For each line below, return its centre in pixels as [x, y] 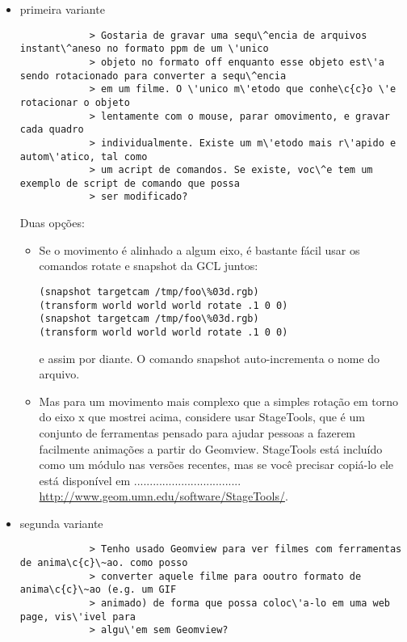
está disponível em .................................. [140, 480]
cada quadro [52, 130]
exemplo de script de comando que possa [130, 183]
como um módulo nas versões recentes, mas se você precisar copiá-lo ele [216, 465]
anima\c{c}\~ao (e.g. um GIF [98, 590]
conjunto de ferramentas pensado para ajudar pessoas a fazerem [197, 432]
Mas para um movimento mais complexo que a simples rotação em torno [219, 401]
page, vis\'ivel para [78, 617]
